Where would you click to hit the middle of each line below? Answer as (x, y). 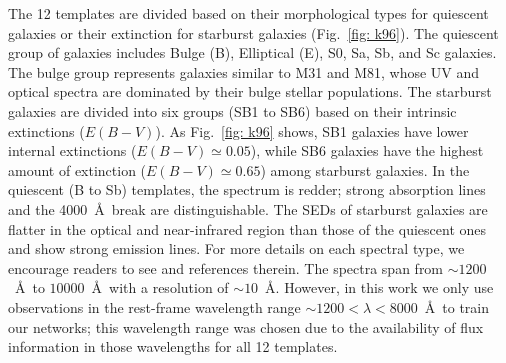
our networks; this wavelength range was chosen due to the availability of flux (246, 326)
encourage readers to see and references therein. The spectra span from (226, 267)
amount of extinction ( (77, 169)
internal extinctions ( (72, 150)
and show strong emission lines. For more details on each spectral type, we (236, 248)
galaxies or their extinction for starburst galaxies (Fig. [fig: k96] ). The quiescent (253, 32)
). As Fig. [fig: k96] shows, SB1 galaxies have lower (312, 130)
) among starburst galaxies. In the (365, 169)
